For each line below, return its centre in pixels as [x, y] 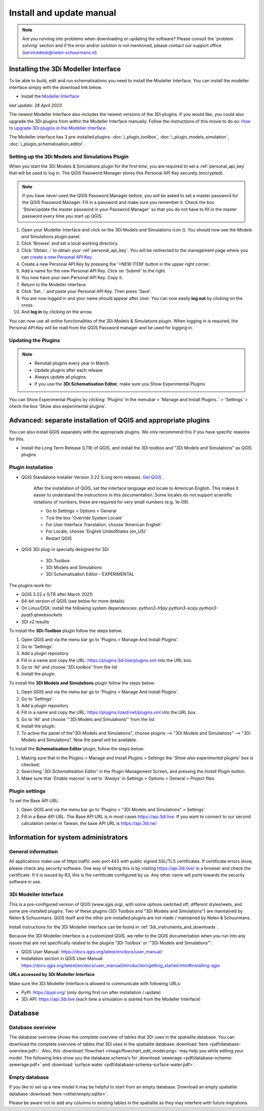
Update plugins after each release [68, 370]
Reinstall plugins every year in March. [72, 363]
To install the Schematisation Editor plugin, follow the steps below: [77, 749]
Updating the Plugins [35, 340]
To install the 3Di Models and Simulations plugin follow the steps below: [82, 683]
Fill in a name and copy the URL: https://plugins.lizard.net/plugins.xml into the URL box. [109, 712]
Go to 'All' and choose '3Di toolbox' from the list [69, 667]
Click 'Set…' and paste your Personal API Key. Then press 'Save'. [86, 292]
